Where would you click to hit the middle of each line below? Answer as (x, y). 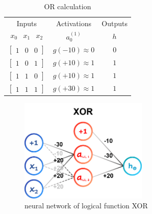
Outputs (115, 23)
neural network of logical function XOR (86, 206)
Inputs (27, 23)
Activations (74, 23)
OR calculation (68, 6)
